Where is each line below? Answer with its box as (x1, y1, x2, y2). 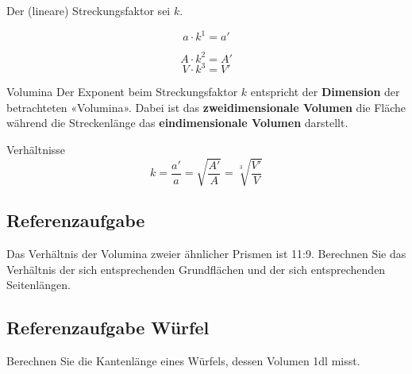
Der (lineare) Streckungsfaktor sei (6, 2, 171, 18)
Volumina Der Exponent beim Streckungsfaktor (6, 83, 238, 100)
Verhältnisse (6, 141, 66, 157)
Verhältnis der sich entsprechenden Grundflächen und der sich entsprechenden (6, 260, 386, 277)
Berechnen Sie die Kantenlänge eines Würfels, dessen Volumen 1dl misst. (6, 353, 360, 369)
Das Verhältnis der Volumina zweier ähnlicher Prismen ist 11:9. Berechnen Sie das (6, 245, 406, 262)
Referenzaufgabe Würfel (6, 315, 210, 340)
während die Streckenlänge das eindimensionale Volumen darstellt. (6, 114, 348, 131)
